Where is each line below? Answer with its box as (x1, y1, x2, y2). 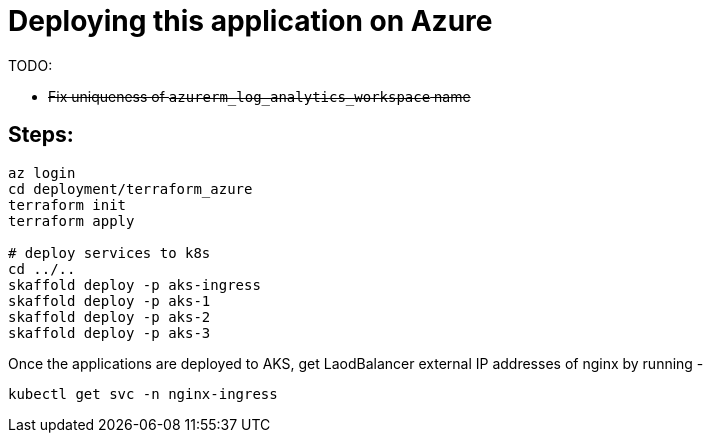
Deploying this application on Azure (8, 4, 493, 38)
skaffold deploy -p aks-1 (8, 292, 211, 309)
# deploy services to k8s (8, 244, 211, 261)
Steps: (8, 122, 74, 148)
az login (8, 164, 76, 181)
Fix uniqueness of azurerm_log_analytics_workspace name (48, 87, 471, 105)
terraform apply (8, 212, 135, 229)
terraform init (8, 196, 127, 213)
